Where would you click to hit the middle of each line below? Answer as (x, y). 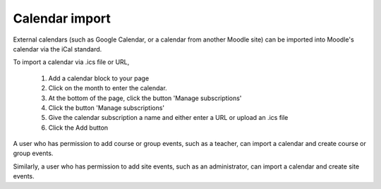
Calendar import (62, 18)
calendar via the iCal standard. (58, 49)
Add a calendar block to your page (99, 78)
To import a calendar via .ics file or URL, (71, 62)
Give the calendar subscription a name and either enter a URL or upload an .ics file (168, 118)
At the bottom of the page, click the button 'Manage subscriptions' (145, 98)
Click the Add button (78, 128)
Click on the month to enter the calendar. (108, 88)
